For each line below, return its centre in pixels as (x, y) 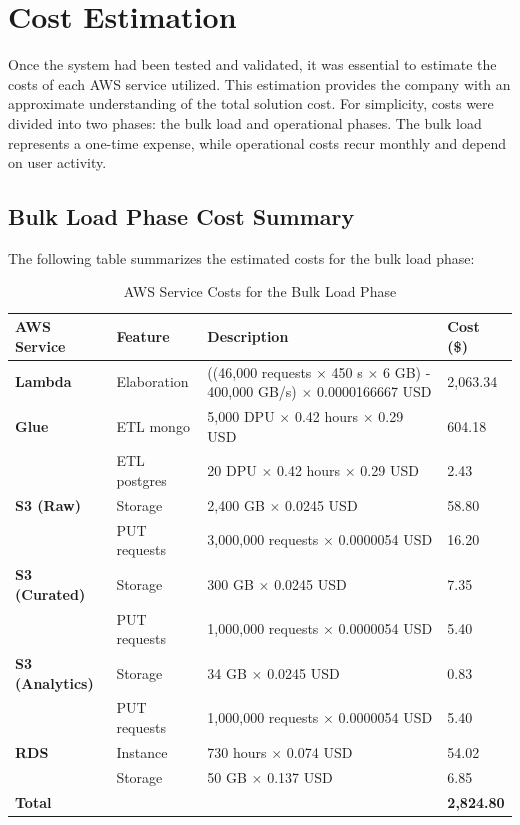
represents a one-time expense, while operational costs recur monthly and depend (257, 142)
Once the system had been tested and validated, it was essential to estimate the (252, 64)
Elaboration (152, 381)
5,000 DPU (241, 415)
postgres (141, 479)
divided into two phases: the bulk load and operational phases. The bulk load (245, 122)
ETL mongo (153, 425)
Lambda (43, 381)
